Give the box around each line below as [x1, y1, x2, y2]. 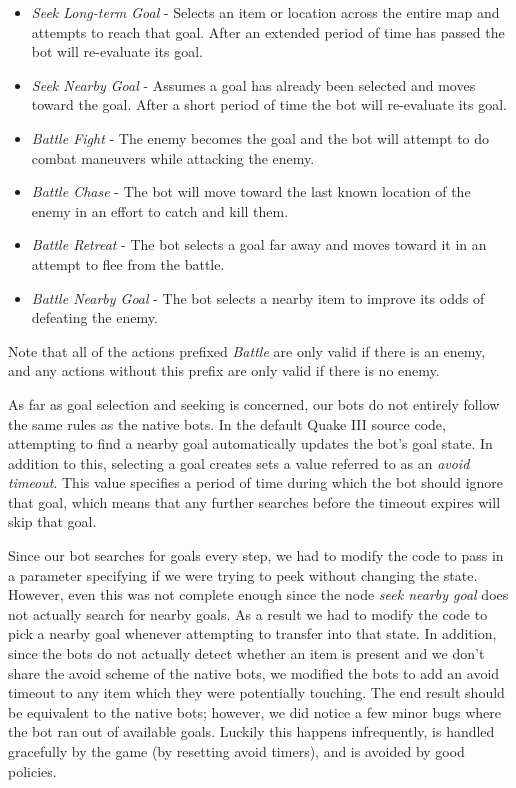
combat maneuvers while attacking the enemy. [31, 147, 315, 168]
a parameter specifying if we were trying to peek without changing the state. [8, 564, 478, 585]
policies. [8, 760, 57, 781]
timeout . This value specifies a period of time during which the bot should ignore [8, 472, 504, 493]
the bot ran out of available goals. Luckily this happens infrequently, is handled [8, 721, 495, 742]
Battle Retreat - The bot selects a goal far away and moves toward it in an [31, 234, 487, 255]
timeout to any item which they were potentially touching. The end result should [8, 682, 505, 703]
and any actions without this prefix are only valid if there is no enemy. [8, 360, 440, 381]
